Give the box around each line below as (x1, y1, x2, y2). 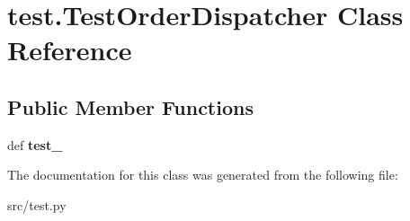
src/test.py (7, 195, 67, 214)
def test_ (7, 135, 63, 154)
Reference (7, 31, 132, 68)
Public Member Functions (7, 93, 254, 120)
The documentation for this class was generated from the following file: (7, 165, 398, 184)
